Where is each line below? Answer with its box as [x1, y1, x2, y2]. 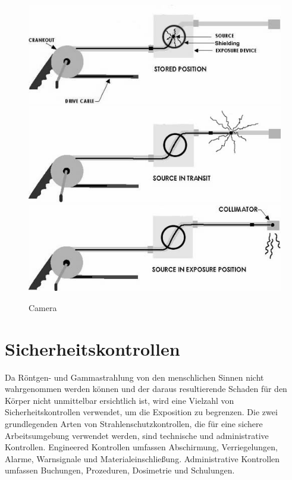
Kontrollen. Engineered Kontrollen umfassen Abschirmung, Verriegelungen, [5, 441, 278, 453]
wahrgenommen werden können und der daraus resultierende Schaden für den [5, 382, 287, 395]
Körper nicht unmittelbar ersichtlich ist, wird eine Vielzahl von [5, 394, 234, 406]
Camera [29, 301, 57, 313]
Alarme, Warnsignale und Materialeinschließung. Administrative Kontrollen [5, 452, 280, 465]
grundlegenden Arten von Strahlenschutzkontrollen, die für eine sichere [5, 417, 263, 429]
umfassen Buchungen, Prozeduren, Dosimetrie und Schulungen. [5, 464, 235, 476]
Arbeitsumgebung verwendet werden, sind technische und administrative [5, 429, 269, 441]
